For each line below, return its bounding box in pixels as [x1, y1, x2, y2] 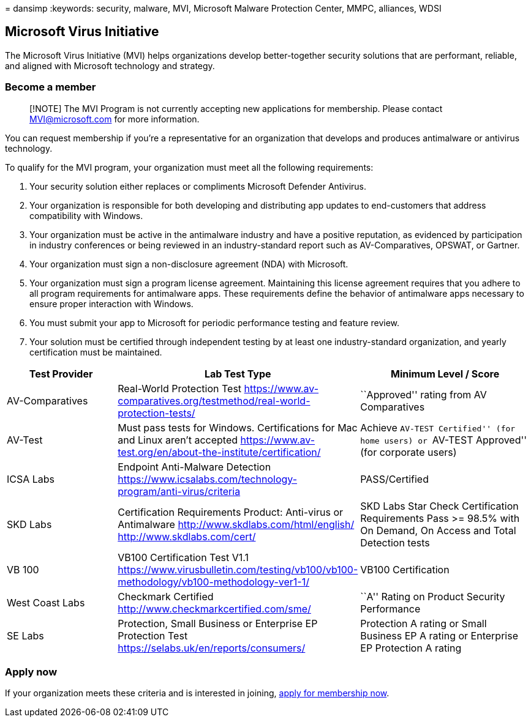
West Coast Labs [7, 596, 85, 609]
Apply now [5, 665, 58, 678]
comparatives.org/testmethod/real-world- [118, 394, 311, 407]
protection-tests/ [118, 406, 195, 419]
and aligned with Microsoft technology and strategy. [5, 60, 215, 71]
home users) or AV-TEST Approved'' [360, 433, 527, 446]
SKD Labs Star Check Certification [360, 499, 519, 512]
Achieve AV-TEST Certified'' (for [360, 421, 516, 434]
